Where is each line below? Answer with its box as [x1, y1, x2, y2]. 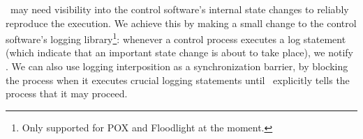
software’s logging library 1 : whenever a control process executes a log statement [6, 30, 346, 46]
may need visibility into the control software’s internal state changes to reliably [10, 2, 349, 16]
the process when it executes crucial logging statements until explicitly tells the [6, 72, 350, 87]
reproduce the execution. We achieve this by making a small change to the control [6, 15, 357, 30]
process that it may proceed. [6, 86, 128, 101]
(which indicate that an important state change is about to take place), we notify [6, 45, 353, 60]
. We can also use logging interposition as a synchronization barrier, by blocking [6, 59, 348, 74]
